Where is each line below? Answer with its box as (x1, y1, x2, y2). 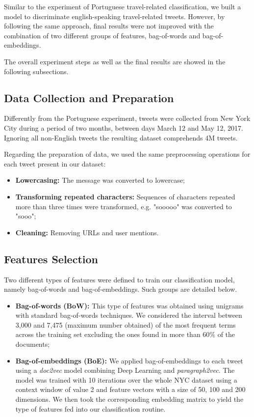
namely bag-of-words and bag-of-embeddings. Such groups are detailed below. (4, 284, 237, 294)
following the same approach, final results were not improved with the (4, 21, 214, 31)
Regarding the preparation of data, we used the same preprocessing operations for (4, 149, 251, 159)
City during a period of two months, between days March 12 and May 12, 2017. (4, 122, 243, 133)
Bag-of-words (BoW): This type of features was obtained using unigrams (15, 300, 244, 310)
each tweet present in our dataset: (4, 158, 106, 168)
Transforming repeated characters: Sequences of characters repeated (15, 191, 235, 201)
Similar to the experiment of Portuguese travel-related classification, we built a (4, 1, 241, 11)
